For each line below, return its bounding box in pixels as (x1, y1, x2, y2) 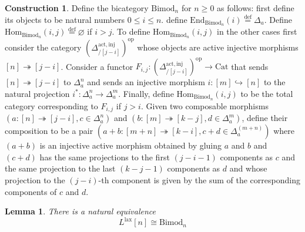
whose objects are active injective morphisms (137, 41, 299, 53)
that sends (231, 60, 269, 72)
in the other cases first (216, 25, 297, 38)
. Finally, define (118, 87, 174, 99)
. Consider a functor (61, 60, 133, 72)
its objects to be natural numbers (5, 13, 125, 25)
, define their (242, 112, 288, 124)
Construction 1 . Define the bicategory (5, 2, 149, 14)
